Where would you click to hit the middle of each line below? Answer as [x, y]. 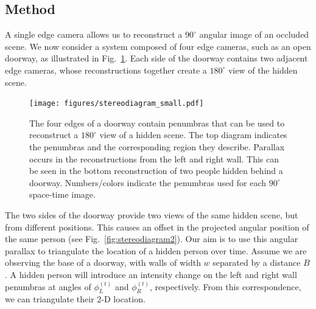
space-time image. [62, 194]
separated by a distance [257, 262]
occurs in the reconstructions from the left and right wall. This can [154, 158]
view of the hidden [263, 70]
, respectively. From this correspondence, [225, 286]
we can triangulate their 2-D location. [75, 299]
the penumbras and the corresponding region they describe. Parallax [157, 147]
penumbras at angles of [48, 286]
